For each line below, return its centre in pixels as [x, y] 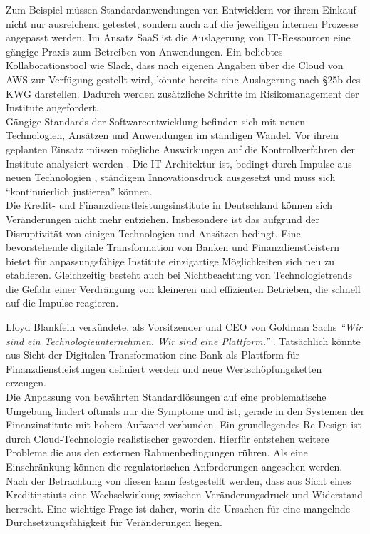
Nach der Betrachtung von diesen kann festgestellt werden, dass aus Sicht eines [179, 480]
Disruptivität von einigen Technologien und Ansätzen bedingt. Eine [153, 233]
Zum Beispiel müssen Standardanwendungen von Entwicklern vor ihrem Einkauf [181, 9]
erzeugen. [26, 382]
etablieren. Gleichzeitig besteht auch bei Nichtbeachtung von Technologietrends [179, 275]
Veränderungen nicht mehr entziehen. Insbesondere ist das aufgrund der [163, 219]
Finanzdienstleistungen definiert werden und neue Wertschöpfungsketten [164, 368]
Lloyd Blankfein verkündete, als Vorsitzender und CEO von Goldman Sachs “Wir [184, 327]
